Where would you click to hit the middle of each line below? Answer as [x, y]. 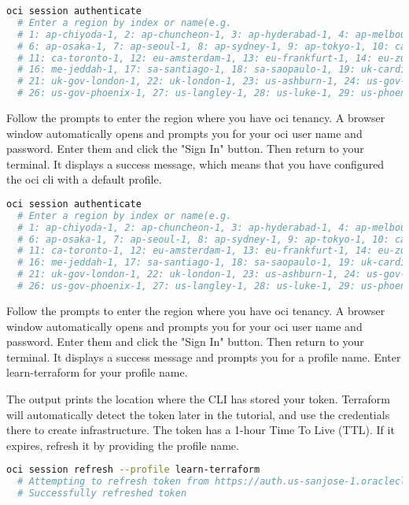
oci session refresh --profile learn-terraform [133, 470]
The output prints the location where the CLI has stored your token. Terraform [198, 398]
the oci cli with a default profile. [84, 179]
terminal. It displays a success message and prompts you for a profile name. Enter [204, 356]
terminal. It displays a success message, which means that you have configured [195, 163]
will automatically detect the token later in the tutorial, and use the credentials [198, 414]
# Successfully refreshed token [102, 494]
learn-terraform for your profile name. [97, 372]
